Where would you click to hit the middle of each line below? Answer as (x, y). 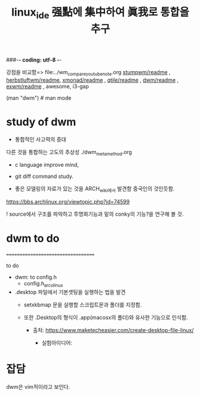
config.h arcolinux (43, 284)
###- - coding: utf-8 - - (34, 60)
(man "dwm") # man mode (39, 98)
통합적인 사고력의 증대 (41, 139)
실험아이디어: (57, 343)
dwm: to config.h (36, 277)
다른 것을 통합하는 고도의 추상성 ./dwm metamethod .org (69, 153)
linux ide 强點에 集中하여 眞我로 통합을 (100, 13)
